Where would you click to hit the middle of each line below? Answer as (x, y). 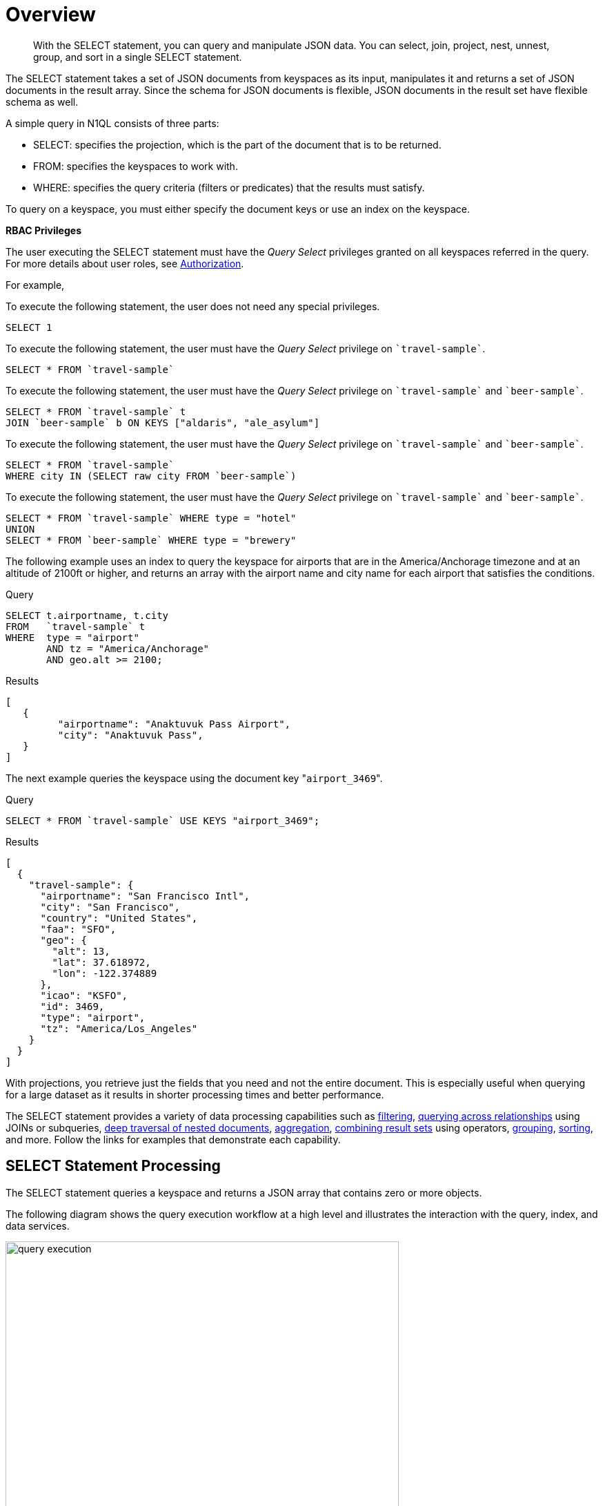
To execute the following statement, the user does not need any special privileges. (193, 306)
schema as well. (42, 102)
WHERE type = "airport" (72, 637)
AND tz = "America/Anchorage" (128, 648)
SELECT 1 (29, 327)
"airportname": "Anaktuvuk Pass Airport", (174, 724)
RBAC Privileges (43, 230)
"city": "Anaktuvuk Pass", (130, 735)
